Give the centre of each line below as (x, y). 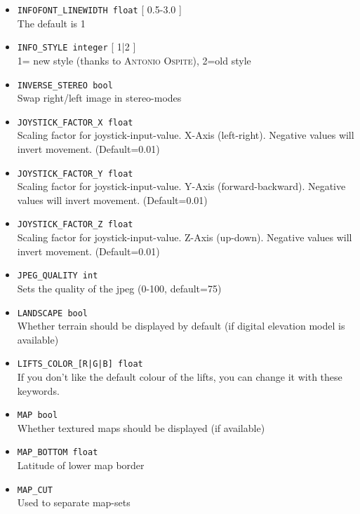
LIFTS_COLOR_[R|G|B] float (80, 364)
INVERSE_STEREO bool (65, 85)
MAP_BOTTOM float (58, 453)
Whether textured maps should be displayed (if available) (141, 427)
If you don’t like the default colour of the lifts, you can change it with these (180, 377)
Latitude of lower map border (81, 465)
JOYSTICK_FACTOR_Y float (75, 174)
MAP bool (38, 415)
